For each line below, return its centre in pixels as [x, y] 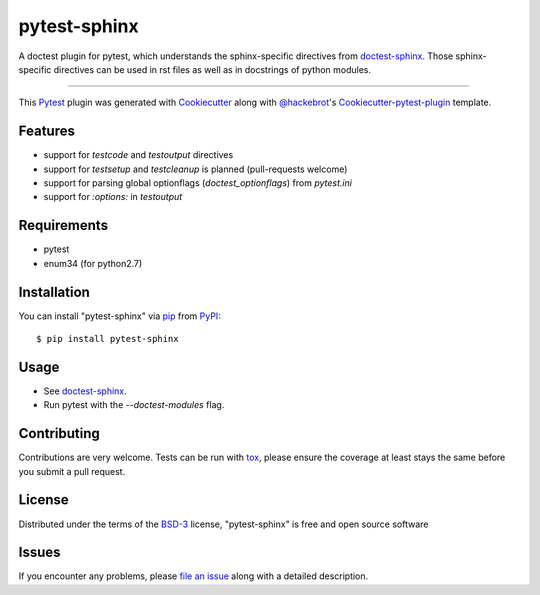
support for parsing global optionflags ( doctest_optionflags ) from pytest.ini [197, 183]
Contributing [59, 433]
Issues [39, 552]
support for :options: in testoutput [113, 197]
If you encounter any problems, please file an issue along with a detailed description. [193, 576]
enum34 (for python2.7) [93, 263]
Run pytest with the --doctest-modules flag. [134, 405]
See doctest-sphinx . [85, 391]
